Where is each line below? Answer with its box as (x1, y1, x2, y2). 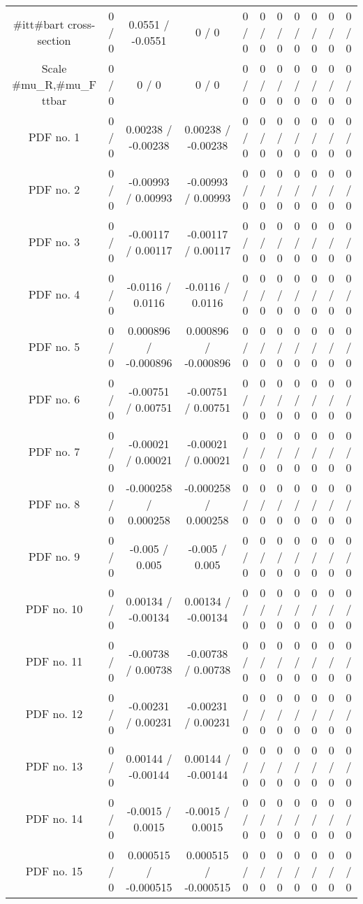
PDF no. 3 (28, 234, 80, 250)
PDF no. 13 (25, 758, 83, 774)
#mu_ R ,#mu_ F (12, 76, 96, 92)
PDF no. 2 (28, 181, 80, 197)
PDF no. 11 (25, 653, 83, 669)
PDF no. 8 (28, 496, 80, 512)
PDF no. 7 (28, 443, 80, 459)
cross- (67, 15, 96, 32)
